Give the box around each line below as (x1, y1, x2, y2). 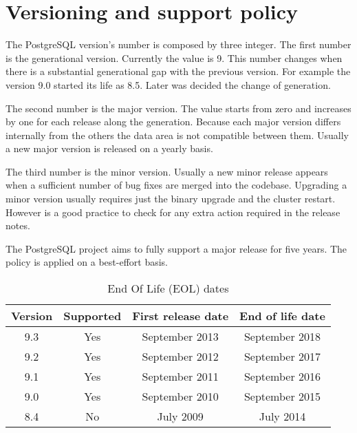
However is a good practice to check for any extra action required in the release (6, 204, 340, 219)
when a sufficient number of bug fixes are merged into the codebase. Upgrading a (6, 178, 347, 192)
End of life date (239, 308, 325, 324)
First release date (132, 308, 229, 324)
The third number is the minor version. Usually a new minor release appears (6, 164, 328, 178)
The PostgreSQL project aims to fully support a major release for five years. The (6, 241, 347, 255)
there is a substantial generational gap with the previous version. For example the (6, 64, 351, 78)
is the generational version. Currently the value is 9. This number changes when (6, 50, 343, 65)
